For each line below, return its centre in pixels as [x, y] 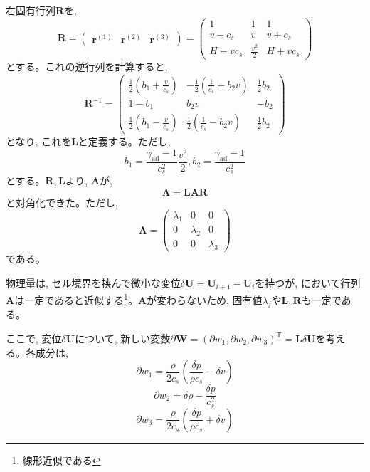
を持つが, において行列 [308, 282]
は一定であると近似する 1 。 [76, 298]
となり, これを [39, 141]
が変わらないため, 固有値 [205, 299]
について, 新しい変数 [123, 339]
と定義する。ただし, [124, 141]
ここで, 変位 [34, 339]
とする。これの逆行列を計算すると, [87, 67]
